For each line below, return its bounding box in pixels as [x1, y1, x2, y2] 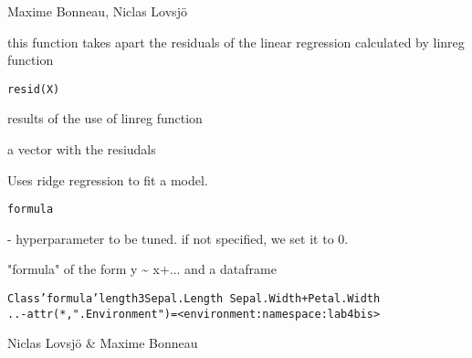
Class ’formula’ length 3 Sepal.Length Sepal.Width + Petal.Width [7, 292, 381, 306]
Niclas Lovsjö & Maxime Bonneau [7, 333, 198, 353]
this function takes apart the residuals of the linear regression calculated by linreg [7, 32, 465, 51]
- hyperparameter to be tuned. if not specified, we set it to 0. [7, 228, 349, 247]
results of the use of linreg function [7, 109, 203, 128]
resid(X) [7, 82, 60, 96]
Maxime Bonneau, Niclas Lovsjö [7, 2, 187, 20]
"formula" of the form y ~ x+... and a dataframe [7, 259, 277, 279]
